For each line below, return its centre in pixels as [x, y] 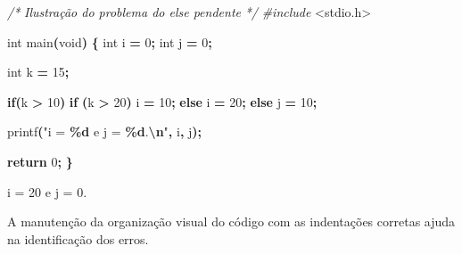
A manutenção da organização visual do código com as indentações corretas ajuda [231, 221]
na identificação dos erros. [78, 238]
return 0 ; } [40, 161]
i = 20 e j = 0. [47, 191]
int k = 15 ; [38, 72]
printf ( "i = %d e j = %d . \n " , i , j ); [105, 131]
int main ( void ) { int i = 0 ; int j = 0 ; [110, 41]
